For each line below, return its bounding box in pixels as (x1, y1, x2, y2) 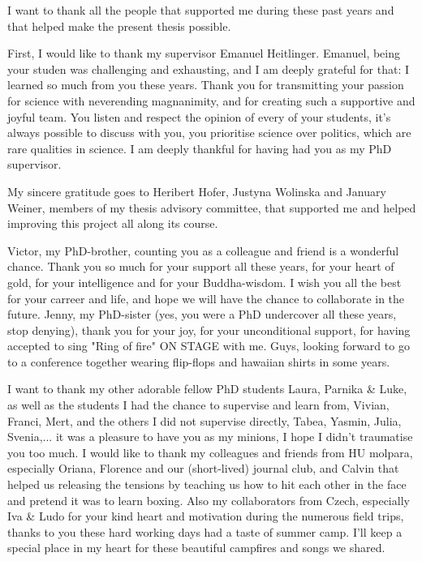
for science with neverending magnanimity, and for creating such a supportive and (7, 92, 416, 109)
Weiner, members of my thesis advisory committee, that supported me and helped (7, 199, 416, 216)
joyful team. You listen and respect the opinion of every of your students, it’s (7, 108, 391, 125)
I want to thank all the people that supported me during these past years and (7, 2, 394, 18)
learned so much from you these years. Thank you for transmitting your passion (7, 76, 404, 93)
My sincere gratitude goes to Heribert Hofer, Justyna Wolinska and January (7, 182, 386, 199)
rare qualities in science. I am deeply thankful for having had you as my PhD (7, 139, 392, 156)
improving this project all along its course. (7, 215, 218, 232)
